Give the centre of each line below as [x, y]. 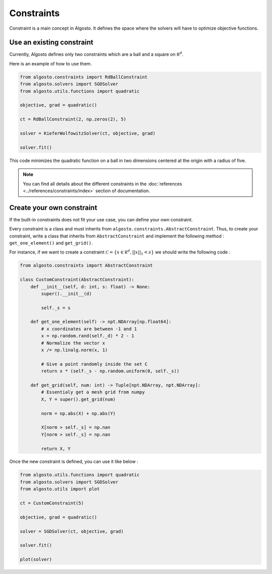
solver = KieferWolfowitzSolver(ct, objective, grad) [88, 133]
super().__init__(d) [66, 294]
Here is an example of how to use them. [51, 63]
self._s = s [56, 308]
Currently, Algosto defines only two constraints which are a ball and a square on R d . [96, 54]
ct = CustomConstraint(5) [52, 503]
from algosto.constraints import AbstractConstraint [86, 266]
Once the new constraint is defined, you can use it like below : [74, 462]
